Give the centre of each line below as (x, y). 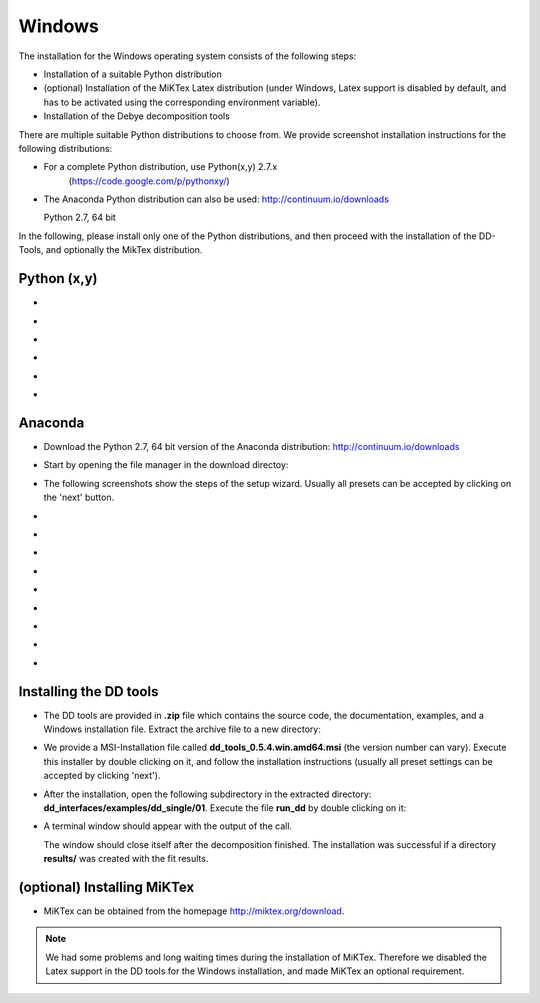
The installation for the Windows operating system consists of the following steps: (187, 56)
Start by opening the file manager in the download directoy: (166, 465)
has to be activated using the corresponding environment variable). (182, 102)
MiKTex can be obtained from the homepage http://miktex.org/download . (194, 911)
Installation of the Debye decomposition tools (136, 116)
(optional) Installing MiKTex (106, 886)
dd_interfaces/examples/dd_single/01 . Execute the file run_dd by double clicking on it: (225, 807)
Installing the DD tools (88, 691)
